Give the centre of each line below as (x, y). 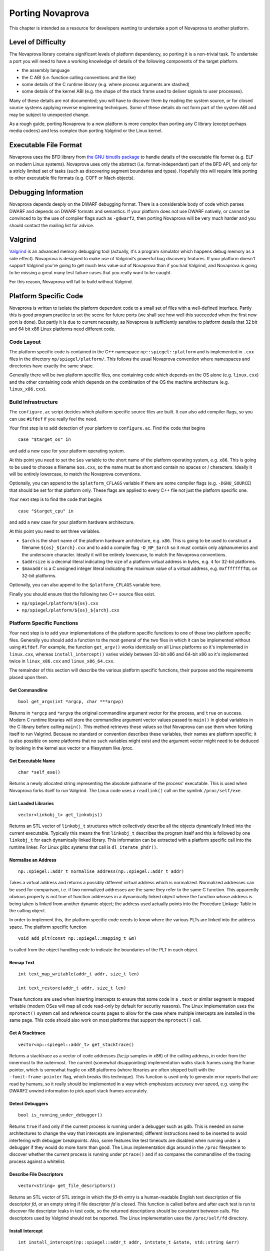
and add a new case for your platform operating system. (67, 451)
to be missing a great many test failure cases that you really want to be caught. (90, 272)
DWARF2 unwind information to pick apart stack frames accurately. (78, 1091)
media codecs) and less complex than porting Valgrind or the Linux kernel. (86, 131)
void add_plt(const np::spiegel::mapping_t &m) (77, 939)
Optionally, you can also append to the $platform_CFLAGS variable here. (85, 585)
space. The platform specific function (48, 927)
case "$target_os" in (44, 440)
